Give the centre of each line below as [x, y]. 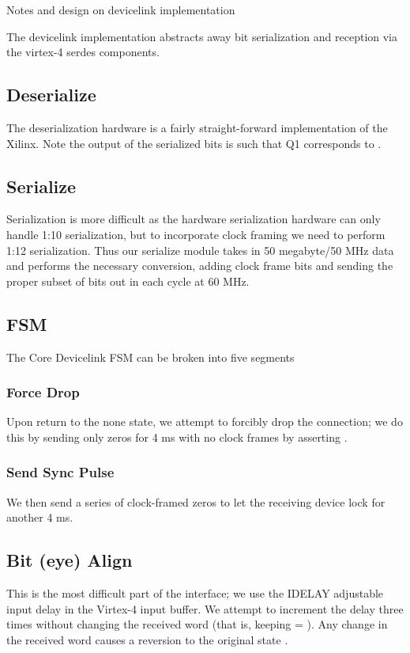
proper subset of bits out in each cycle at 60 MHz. [128, 281]
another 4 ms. [40, 517]
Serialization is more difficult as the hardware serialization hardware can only [194, 219]
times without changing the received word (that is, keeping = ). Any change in [197, 624]
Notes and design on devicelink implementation [121, 9]
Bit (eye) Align [70, 560]
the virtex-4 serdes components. [83, 52]
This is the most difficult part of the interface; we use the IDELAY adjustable [195, 593]
